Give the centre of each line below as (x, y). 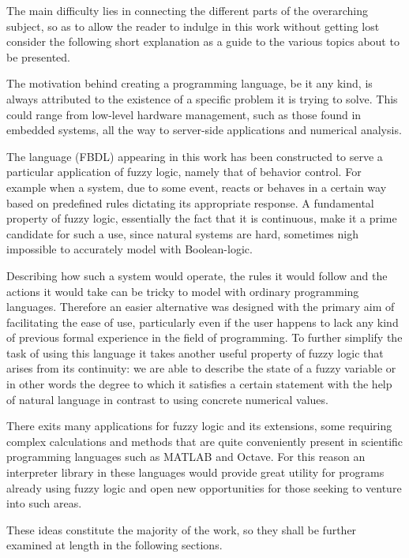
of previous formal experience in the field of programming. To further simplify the (204, 337)
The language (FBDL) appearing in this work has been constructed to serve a (195, 156)
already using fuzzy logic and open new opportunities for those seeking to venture (204, 487)
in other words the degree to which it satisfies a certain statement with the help (199, 384)
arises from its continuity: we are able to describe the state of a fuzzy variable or (201, 368)
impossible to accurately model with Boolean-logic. (129, 249)
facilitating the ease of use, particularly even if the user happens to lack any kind (203, 322)
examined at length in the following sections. (114, 545)
